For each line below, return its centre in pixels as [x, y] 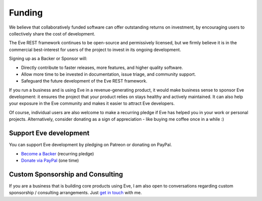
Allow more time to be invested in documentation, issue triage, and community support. [108, 74]
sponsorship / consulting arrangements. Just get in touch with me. [75, 193]
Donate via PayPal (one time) [50, 160]
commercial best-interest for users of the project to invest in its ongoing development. [95, 50]
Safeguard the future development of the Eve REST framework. [84, 81]
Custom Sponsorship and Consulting [66, 174]
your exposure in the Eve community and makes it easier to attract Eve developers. [92, 103]
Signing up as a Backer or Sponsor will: [48, 59]
